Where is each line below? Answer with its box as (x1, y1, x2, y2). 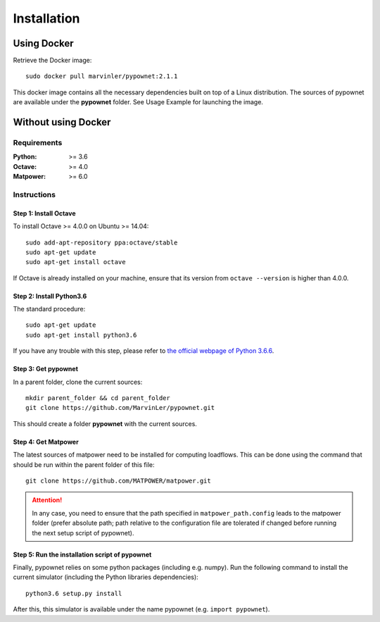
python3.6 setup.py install (25, 589, 122, 597)
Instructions (13, 189, 56, 199)
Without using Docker (13, 116, 111, 128)
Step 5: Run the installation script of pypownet (13, 550, 152, 559)
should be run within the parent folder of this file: (13, 460, 155, 468)
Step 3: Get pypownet (13, 365, 79, 373)
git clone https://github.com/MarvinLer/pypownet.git (25, 404, 215, 412)
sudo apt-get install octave (25, 258, 126, 266)
